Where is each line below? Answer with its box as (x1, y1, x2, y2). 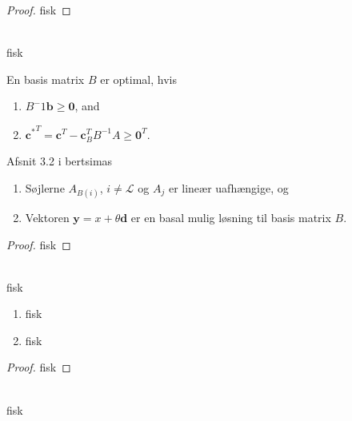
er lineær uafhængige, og (168, 179, 289, 196)
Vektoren (25, 209, 70, 225)
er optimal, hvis (100, 70, 177, 87)
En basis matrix (6, 70, 85, 87)
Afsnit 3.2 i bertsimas (6, 153, 113, 169)
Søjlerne (25, 179, 65, 196)
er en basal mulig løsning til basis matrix (130, 209, 331, 225)
